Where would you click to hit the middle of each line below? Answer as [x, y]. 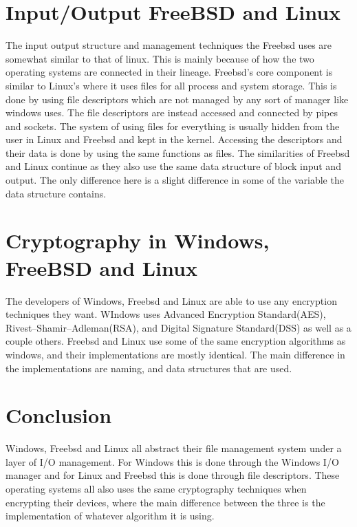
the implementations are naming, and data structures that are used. [149, 368]
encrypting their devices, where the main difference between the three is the [165, 502]
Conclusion [59, 415]
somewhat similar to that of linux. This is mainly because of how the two [160, 58]
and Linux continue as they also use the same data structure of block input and [173, 166]
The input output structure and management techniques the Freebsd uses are [169, 45]
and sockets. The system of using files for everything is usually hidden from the [173, 126]
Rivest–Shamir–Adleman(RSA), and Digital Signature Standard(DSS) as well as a [178, 327]
